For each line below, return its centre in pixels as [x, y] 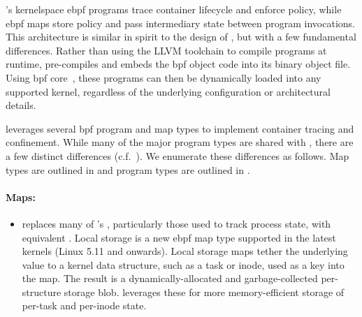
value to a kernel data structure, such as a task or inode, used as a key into [183, 264]
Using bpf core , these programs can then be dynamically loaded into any [164, 77]
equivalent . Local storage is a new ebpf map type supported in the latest [179, 237]
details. [21, 105]
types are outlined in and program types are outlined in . [128, 169]
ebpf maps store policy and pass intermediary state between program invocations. [180, 23]
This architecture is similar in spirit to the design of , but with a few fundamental [181, 37]
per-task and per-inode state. [84, 305]
